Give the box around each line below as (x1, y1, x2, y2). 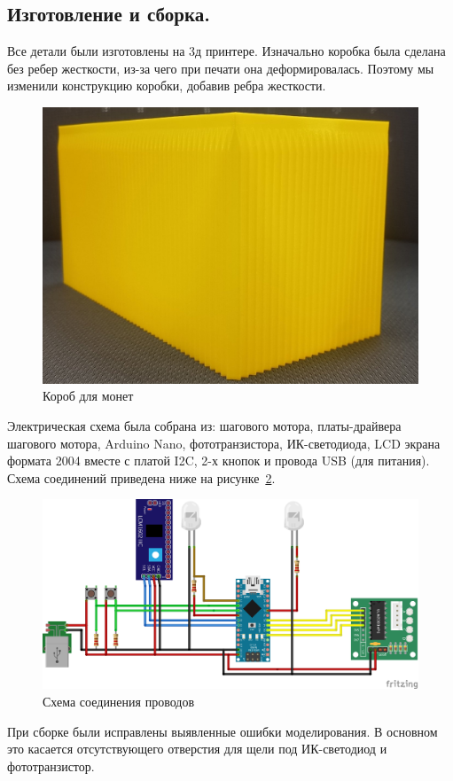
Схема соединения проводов (43, 691, 195, 710)
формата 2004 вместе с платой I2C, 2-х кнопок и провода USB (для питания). (7, 451, 430, 470)
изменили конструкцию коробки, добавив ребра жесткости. (7, 76, 326, 95)
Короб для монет (43, 387, 134, 405)
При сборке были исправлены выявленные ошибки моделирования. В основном (7, 722, 438, 740)
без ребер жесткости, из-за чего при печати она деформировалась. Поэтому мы (7, 59, 434, 77)
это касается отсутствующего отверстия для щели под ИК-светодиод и (7, 739, 387, 758)
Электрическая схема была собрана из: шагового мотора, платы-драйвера (7, 416, 402, 434)
